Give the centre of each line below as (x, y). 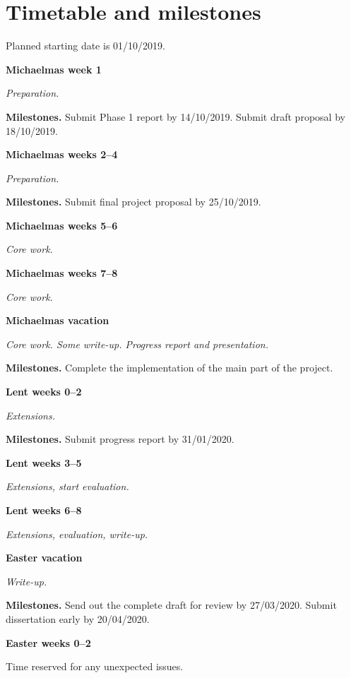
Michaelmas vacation (58, 320)
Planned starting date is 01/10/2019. (85, 46)
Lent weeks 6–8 (44, 510)
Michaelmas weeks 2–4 (62, 154)
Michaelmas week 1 (54, 69)
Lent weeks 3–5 (44, 462)
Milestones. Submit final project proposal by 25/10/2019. (133, 202)
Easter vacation (44, 558)
